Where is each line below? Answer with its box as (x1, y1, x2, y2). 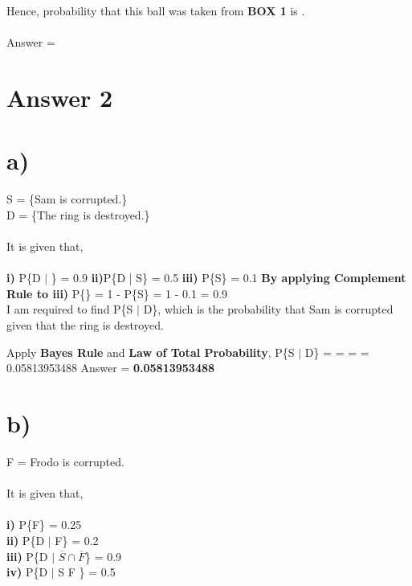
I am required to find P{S (6, 301, 133, 318)
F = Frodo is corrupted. (6, 453, 124, 469)
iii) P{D (6, 547, 48, 564)
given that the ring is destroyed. (6, 317, 164, 334)
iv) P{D (6, 563, 48, 580)
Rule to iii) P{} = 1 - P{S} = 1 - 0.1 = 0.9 (6, 285, 228, 301)
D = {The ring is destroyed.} (6, 206, 150, 223)
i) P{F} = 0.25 (6, 516, 82, 533)
